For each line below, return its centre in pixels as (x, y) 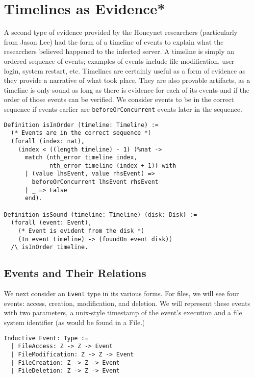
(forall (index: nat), (48, 141)
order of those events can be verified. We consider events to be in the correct (119, 99)
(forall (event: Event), (51, 223)
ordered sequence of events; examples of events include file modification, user (119, 61)
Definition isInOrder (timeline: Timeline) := (81, 125)
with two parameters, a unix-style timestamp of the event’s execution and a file (123, 313)
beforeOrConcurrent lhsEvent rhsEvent (95, 182)
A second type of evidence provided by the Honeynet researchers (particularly (121, 32)
